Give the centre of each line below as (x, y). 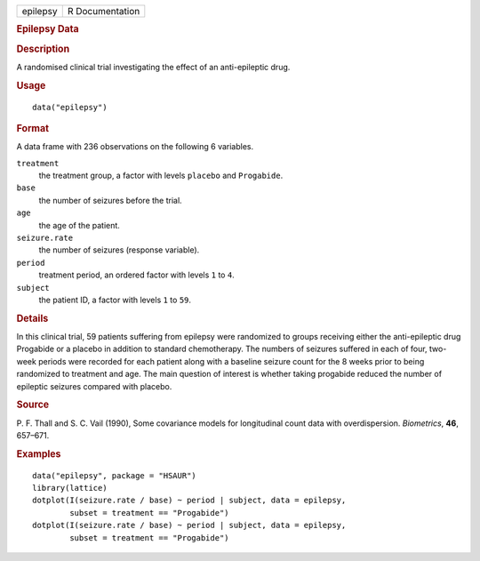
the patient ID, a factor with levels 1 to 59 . (115, 300)
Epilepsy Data (48, 29)
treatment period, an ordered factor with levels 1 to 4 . (136, 275)
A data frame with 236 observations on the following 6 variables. (135, 147)
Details (32, 318)
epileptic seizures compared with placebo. (94, 386)
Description (43, 49)
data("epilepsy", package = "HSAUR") (115, 475)
